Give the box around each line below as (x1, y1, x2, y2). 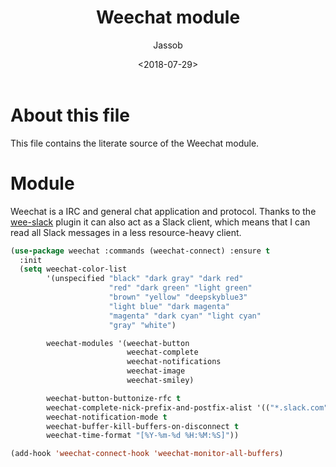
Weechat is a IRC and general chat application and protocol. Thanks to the (10, 205, 317, 217)
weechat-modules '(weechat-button (46, 338, 190, 348)
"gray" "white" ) (108, 320, 177, 330)
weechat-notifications (126, 357, 222, 367)
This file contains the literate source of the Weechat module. (10, 137, 260, 149)
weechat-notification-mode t (46, 412, 168, 422)
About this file (10, 104, 130, 126)
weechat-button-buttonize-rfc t (46, 393, 182, 403)
